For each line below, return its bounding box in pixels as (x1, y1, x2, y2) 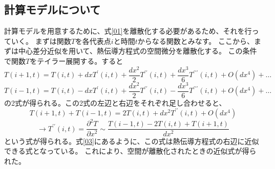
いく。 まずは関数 (11, 35, 71, 46)
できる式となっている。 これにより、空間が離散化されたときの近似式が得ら (4, 146, 257, 156)
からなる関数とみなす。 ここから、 (137, 35, 255, 46)
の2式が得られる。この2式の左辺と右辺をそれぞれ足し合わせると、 (4, 97, 226, 108)
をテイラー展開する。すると (30, 55, 123, 66)
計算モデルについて (4, 2, 101, 17)
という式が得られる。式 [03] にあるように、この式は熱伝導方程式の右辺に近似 (4, 135, 259, 146)
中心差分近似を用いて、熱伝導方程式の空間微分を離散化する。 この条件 (18, 45, 257, 56)
